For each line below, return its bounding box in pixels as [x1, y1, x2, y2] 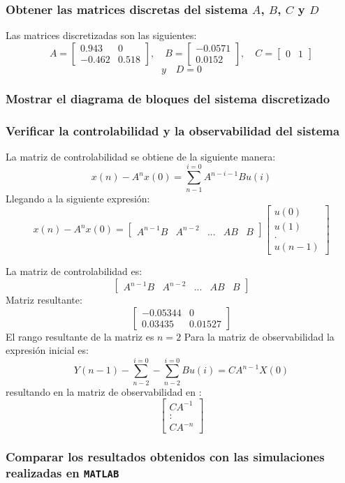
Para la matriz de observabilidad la [184, 329, 335, 343]
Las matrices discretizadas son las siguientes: [6, 28, 197, 43]
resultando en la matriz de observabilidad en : [6, 384, 202, 399]
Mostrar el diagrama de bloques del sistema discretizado [6, 89, 330, 107]
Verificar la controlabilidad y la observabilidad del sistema [6, 121, 340, 139]
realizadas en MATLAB [6, 464, 119, 482]
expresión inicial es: [6, 343, 89, 357]
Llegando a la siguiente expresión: [6, 191, 150, 205]
